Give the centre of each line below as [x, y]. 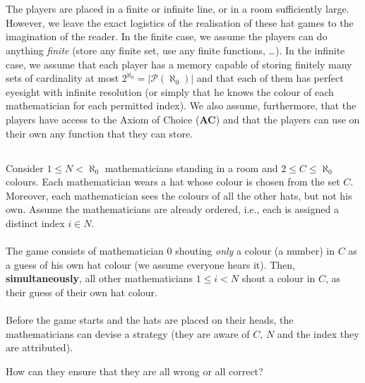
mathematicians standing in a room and [191, 168]
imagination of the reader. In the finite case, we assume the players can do [167, 36]
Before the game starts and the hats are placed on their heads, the [150, 320]
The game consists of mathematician [85, 251]
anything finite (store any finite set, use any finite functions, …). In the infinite [175, 50]
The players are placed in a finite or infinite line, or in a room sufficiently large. [178, 9]
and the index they [318, 333]
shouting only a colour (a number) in [255, 251]
